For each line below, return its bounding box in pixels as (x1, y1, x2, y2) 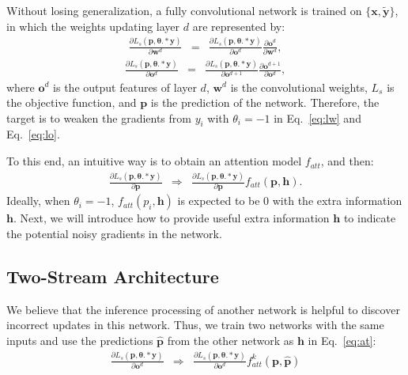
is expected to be (177, 192, 260, 209)
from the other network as (167, 331, 294, 348)
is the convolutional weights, (230, 78, 368, 95)
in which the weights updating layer (6, 17, 180, 34)
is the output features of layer (53, 78, 197, 95)
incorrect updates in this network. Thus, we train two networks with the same (6, 316, 384, 333)
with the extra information (272, 192, 402, 209)
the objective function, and (6, 94, 137, 111)
